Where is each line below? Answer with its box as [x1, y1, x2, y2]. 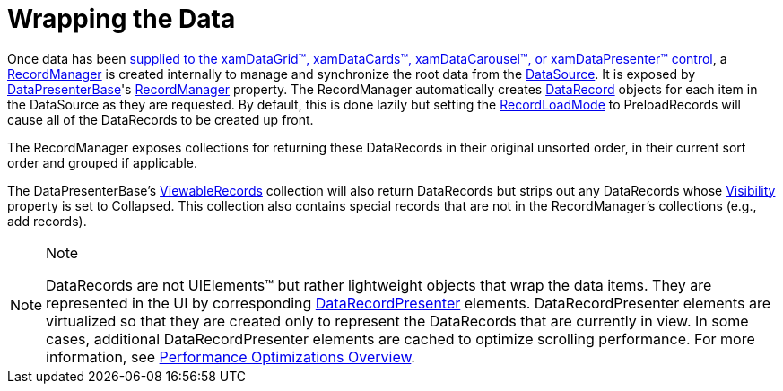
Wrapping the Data [7, 4, 236, 34]
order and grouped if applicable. [7, 154, 198, 170]
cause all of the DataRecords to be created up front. [7, 111, 314, 127]
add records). [7, 213, 87, 229]
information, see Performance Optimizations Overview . [46, 347, 415, 366]
